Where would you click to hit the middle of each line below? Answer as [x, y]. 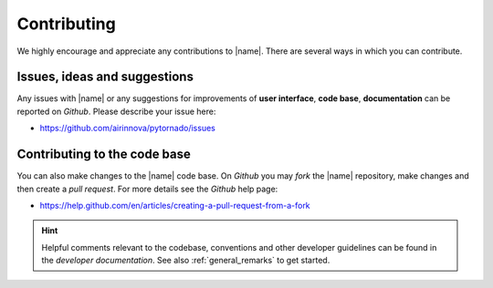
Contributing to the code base [104, 154]
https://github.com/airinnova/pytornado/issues [128, 129]
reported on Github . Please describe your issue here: [116, 111]
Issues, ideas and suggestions [105, 77]
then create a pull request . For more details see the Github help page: [147, 189]
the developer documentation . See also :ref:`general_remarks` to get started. [186, 261]
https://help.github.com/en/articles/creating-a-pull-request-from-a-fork [175, 205]
